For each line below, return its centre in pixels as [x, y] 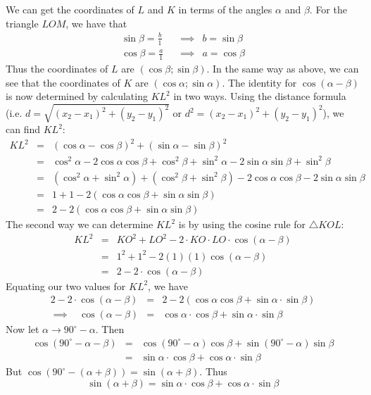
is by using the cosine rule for [242, 224]
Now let [23, 329]
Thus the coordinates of [57, 68]
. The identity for [259, 82]
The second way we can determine [80, 224]
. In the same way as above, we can [283, 68]
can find [23, 129]
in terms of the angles [225, 9]
